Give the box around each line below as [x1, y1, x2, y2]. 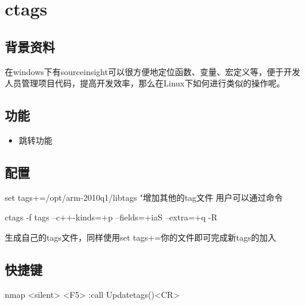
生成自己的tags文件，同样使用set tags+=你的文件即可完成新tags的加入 [5, 231, 276, 243]
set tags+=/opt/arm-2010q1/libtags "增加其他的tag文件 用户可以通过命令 [5, 191, 283, 203]
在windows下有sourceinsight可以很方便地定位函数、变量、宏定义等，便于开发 [5, 65, 300, 77]
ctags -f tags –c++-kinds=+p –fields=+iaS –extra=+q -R [5, 211, 217, 223]
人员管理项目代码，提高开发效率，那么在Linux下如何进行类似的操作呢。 [5, 77, 285, 89]
